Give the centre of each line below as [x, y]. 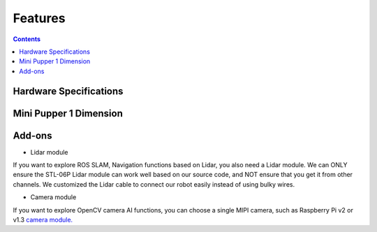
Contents [27, 39]
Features [39, 18]
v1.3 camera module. [43, 220]
